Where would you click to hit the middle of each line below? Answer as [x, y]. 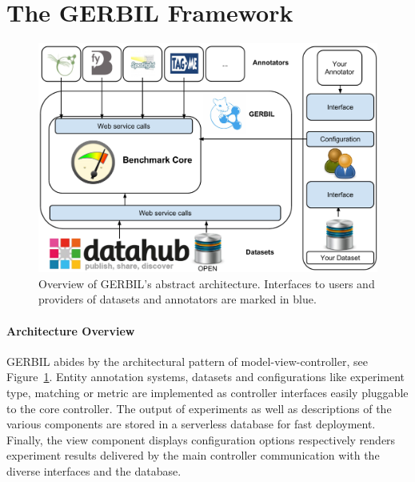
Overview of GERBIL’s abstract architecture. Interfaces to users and [207, 283]
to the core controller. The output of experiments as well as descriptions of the [199, 408]
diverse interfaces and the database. [94, 470]
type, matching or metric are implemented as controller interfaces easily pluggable [207, 392]
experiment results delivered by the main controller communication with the [193, 455]
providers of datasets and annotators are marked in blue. [178, 299]
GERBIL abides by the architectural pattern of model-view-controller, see [187, 361]
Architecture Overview [71, 330]
